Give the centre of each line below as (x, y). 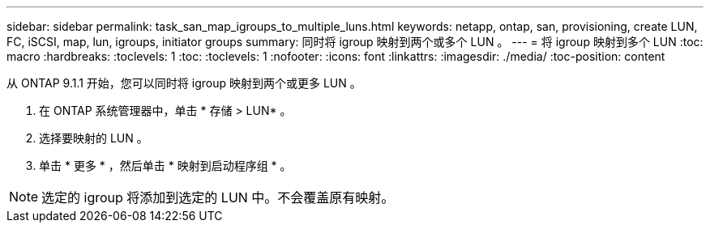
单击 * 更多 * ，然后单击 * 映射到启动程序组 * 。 (165, 165)
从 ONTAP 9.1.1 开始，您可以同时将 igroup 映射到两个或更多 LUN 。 (184, 83)
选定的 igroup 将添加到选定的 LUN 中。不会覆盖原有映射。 (218, 197)
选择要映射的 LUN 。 (94, 138)
